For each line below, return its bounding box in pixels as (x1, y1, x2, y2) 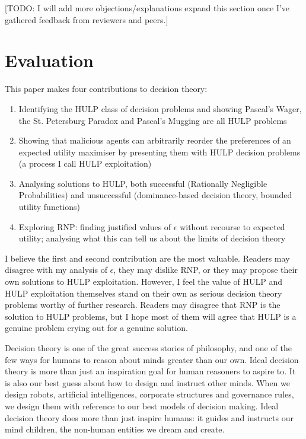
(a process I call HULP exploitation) (18, 157, 152, 170)
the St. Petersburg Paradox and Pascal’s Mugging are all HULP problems (18, 114, 287, 126)
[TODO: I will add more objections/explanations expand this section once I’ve (5, 2, 290, 14)
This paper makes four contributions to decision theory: (5, 82, 208, 95)
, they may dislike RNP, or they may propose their (113, 263, 298, 276)
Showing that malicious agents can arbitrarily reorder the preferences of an (18, 134, 291, 147)
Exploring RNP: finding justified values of (18, 220, 171, 233)
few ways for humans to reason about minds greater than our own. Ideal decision (5, 353, 299, 365)
